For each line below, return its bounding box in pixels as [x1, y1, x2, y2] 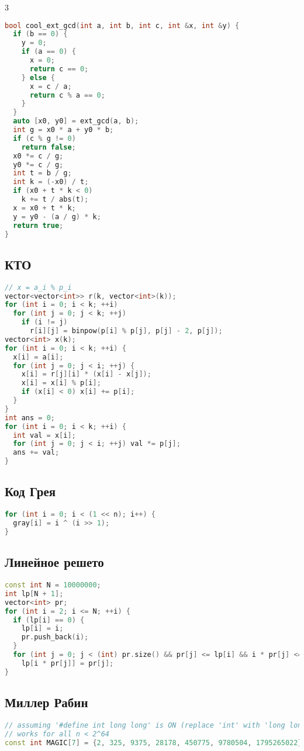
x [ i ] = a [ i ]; [13, 352, 64, 361]
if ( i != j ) [21, 318, 68, 327]
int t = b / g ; [13, 169, 72, 178]
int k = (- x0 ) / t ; [13, 178, 89, 186]
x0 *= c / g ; [13, 151, 64, 160]
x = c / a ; [29, 82, 72, 91]
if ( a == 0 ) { [21, 47, 76, 56]
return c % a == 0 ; [29, 91, 105, 99]
